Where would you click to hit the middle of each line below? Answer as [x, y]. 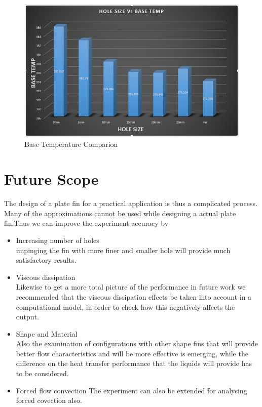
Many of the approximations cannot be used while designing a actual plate [120, 213]
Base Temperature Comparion [71, 144]
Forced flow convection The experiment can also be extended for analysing [132, 390]
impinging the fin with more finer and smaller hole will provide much [123, 250]
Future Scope [51, 179]
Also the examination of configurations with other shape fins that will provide [137, 343]
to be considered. [42, 373]
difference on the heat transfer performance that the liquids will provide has [134, 363]
